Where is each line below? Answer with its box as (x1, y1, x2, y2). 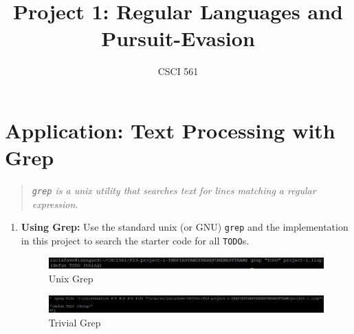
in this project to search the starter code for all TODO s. (21, 233, 250, 247)
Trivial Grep (48, 315, 101, 329)
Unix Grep (48, 271, 93, 285)
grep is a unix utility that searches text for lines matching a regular (32, 183, 316, 198)
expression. (32, 196, 78, 211)
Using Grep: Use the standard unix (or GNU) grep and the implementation (21, 220, 349, 234)
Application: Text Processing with (5, 116, 335, 144)
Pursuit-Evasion (101, 24, 255, 52)
